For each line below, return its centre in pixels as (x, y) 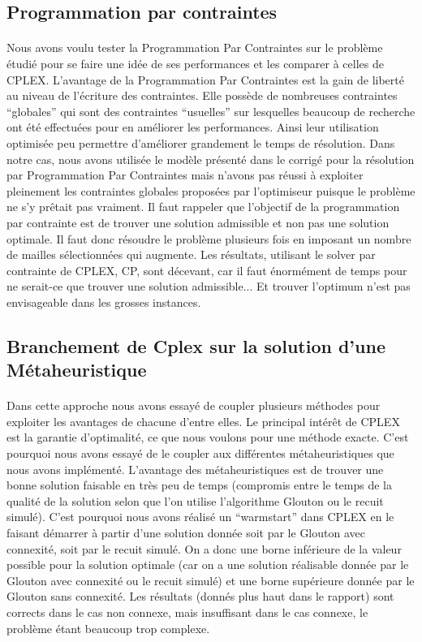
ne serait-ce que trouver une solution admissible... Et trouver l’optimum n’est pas (209, 286)
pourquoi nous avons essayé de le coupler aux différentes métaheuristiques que (200, 453)
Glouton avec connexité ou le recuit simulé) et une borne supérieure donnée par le (211, 580)
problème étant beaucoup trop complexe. (108, 628)
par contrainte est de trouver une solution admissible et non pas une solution (198, 222)
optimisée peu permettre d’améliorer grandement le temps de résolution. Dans (201, 142)
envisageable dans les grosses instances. (104, 302)
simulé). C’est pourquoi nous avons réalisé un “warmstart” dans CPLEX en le (200, 517)
